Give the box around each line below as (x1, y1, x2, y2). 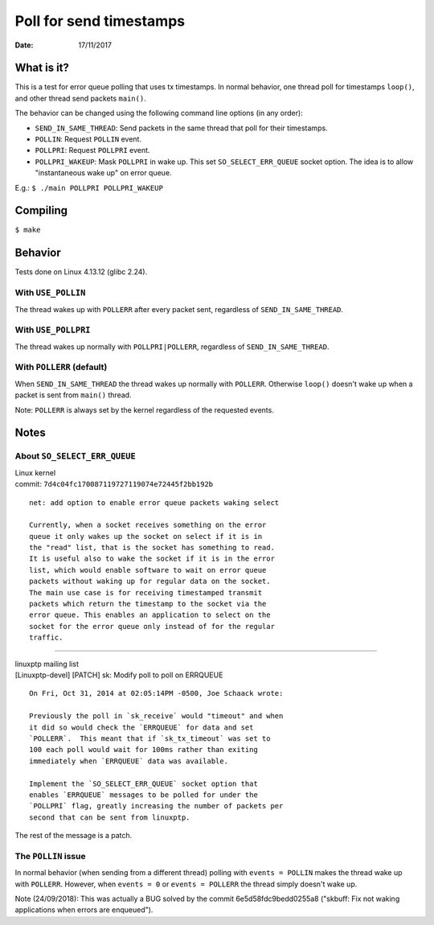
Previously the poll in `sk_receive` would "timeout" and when (29, 712, 284, 721)
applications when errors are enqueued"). (14, 905, 154, 915)
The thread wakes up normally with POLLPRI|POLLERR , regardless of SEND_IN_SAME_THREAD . (14, 342, 330, 351)
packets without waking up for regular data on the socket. (29, 577, 271, 586)
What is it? (14, 61, 70, 75)
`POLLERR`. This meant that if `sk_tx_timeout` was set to (29, 734, 271, 743)
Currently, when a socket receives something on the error (29, 520, 267, 530)
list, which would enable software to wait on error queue (29, 565, 267, 574)
